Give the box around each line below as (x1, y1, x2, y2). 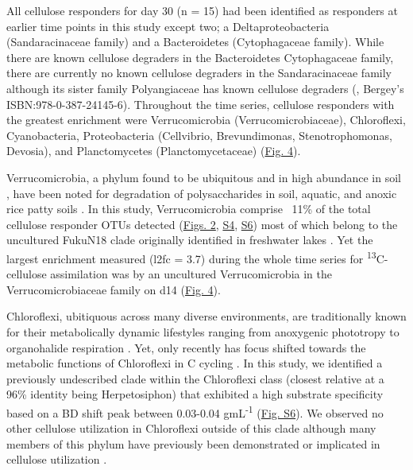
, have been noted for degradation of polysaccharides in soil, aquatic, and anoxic (6, 185, 397, 201)
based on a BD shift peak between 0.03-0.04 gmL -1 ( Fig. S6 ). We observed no (6, 402, 384, 421)
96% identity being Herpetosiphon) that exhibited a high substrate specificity (6, 386, 384, 402)
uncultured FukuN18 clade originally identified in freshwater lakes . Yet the (6, 231, 373, 248)
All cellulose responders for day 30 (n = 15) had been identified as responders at (6, 2, 398, 18)
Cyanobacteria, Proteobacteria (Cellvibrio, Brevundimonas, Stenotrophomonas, (6, 126, 392, 143)
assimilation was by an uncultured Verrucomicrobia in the (50, 266, 332, 282)
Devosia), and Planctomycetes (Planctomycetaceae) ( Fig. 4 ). (6, 142, 301, 159)
